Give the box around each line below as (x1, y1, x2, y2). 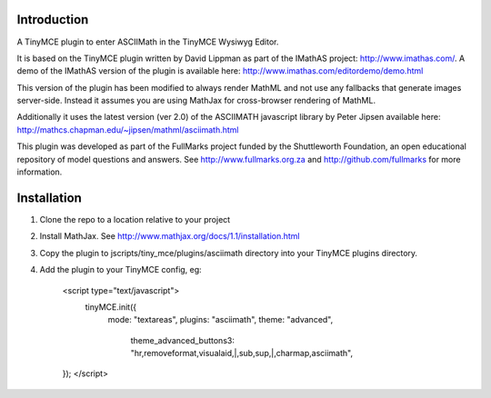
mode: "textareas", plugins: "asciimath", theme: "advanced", (107, 314, 334, 325)
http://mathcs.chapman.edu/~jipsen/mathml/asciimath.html (16, 124, 239, 135)
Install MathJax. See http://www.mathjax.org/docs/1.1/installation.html (39, 231, 300, 242)
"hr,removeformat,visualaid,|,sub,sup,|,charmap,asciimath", (130, 348, 354, 359)
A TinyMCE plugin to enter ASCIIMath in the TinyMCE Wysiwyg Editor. (16, 36, 279, 47)
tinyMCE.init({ (85, 301, 137, 313)
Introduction (16, 12, 89, 27)
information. (16, 166, 63, 177)
